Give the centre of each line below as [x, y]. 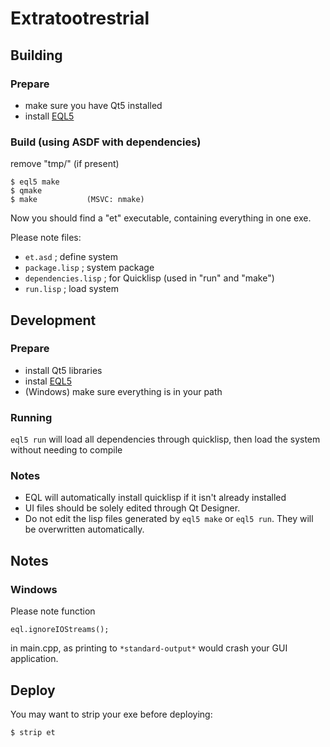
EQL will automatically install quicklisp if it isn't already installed [155, 498]
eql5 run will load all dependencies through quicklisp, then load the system [165, 439]
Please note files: [46, 238]
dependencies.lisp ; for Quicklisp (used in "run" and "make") [149, 278]
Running [31, 417]
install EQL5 [49, 116]
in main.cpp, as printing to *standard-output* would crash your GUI [149, 648]
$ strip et [33, 732]
